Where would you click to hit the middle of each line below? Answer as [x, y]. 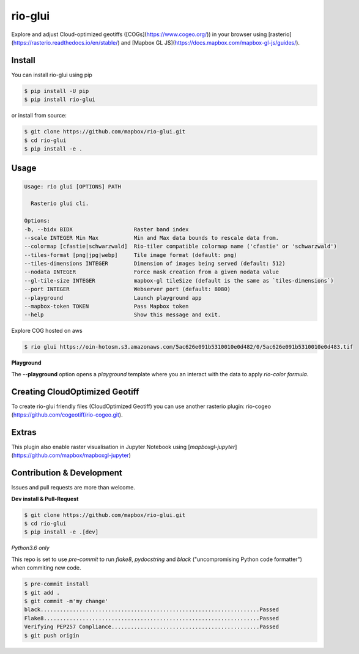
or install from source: [39, 116]
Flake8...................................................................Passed [152, 618]
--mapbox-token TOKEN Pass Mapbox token [106, 307]
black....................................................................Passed [152, 610]
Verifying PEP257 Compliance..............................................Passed [152, 627]
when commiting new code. [46, 568]
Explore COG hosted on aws [47, 331]
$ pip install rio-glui [60, 100]
